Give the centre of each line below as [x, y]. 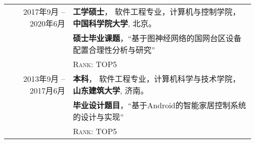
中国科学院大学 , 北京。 [115, 23]
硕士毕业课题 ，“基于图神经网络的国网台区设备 [157, 38]
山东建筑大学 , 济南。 [111, 90]
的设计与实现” [98, 117]
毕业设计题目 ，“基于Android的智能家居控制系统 [159, 105]
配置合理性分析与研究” [114, 50]
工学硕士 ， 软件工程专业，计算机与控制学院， [157, 12]
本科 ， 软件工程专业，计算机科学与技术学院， [157, 79]
